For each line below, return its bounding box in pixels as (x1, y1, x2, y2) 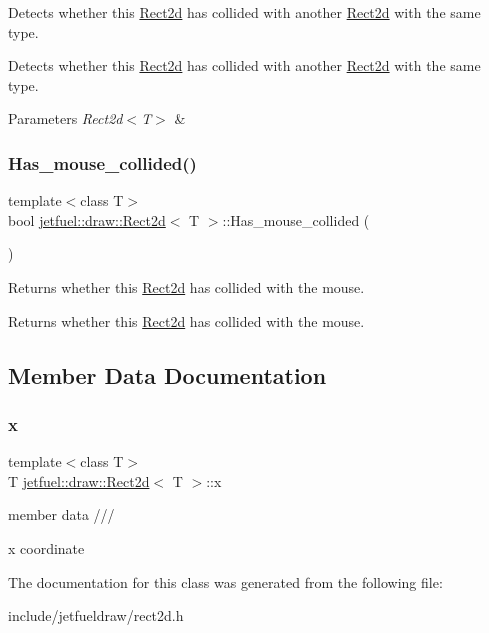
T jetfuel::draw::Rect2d (8, 470, 150, 491)
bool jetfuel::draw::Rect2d (8, 209, 166, 230)
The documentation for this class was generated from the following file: (8, 571, 443, 592)
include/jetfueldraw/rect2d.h (8, 605, 184, 626)
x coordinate (8, 537, 85, 558)
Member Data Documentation (8, 359, 327, 390)
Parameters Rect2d (8, 108, 123, 129)
